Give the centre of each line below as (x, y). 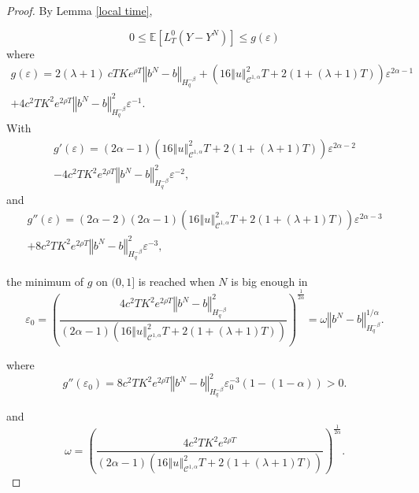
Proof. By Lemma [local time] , (80, 10)
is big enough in (269, 281)
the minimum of (45, 281)
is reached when (176, 281)
